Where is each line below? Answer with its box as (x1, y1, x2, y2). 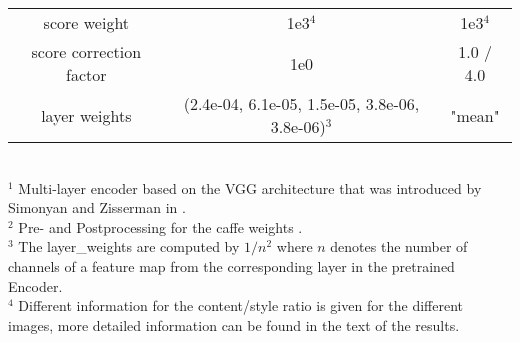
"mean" (450, 103, 500, 127)
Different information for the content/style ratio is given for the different (18, 295, 464, 316)
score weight (43, 11, 130, 34)
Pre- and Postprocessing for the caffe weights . (18, 216, 303, 237)
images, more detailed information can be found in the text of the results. (8, 314, 460, 335)
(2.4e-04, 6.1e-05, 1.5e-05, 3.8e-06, (183, 92, 420, 115)
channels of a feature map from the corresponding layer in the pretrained (8, 255, 455, 276)
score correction (31, 40, 142, 63)
